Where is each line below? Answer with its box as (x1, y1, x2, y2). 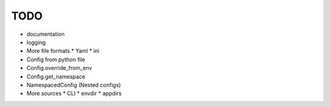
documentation (26, 30, 65, 38)
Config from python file (26, 55, 86, 63)
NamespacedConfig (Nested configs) (26, 81, 122, 88)
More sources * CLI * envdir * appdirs (26, 90, 122, 97)
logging (26, 38, 46, 46)
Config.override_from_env (26, 64, 92, 72)
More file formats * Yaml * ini (26, 47, 100, 55)
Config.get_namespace (26, 73, 86, 80)
